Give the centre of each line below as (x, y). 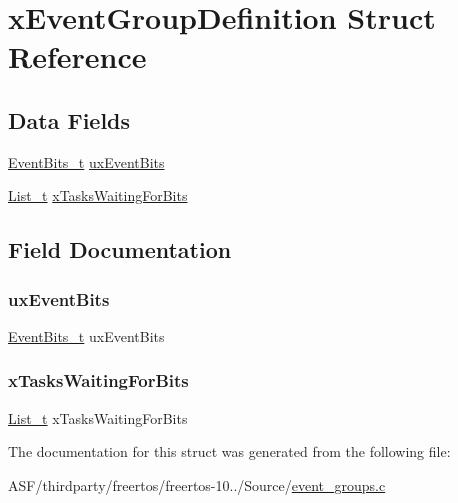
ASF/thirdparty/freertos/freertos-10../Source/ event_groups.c (197, 484)
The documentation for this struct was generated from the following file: (229, 451)
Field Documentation (120, 249)
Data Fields (69, 119)
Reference (77, 56)
